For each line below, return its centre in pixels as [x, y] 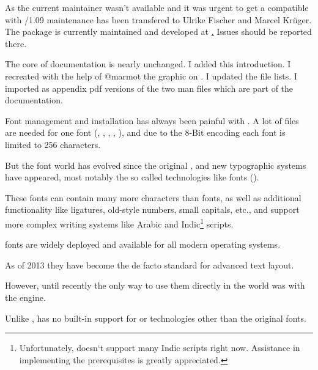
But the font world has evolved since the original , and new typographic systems [156, 165]
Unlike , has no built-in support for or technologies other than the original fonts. [156, 318]
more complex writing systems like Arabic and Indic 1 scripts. [119, 223]
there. [16, 43]
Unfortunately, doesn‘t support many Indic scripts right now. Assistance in [160, 348]
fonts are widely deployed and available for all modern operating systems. [143, 244]
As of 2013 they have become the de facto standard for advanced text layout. [150, 265]
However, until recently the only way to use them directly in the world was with [155, 285]
